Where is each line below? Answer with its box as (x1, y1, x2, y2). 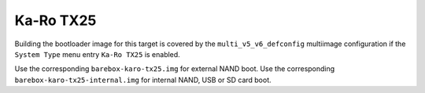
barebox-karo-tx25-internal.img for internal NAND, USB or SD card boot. (14, 75, 272, 84)
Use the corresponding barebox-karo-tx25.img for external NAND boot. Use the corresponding (14, 64, 335, 73)
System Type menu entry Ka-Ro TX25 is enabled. (14, 49, 180, 59)
